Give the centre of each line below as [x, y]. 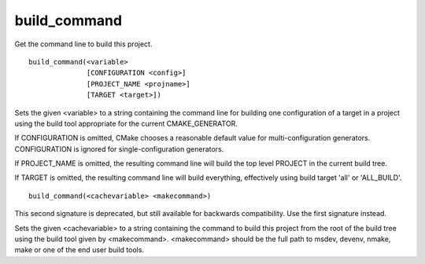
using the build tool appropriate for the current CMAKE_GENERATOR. [126, 123]
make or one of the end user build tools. [79, 250]
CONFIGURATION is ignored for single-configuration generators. [119, 148]
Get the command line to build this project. [83, 44]
